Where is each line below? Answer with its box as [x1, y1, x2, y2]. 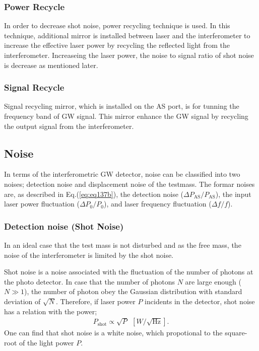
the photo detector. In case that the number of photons [4, 276, 175, 287]
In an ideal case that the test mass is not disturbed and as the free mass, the [4, 239, 241, 250]
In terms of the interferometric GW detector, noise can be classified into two [4, 169, 240, 179]
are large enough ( [185, 276, 241, 287]
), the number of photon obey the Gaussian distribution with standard [24, 286, 242, 297]
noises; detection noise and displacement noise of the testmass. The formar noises [4, 178, 255, 189]
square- [225, 327, 247, 338]
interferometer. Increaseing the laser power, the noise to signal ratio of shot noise [4, 50, 254, 60]
